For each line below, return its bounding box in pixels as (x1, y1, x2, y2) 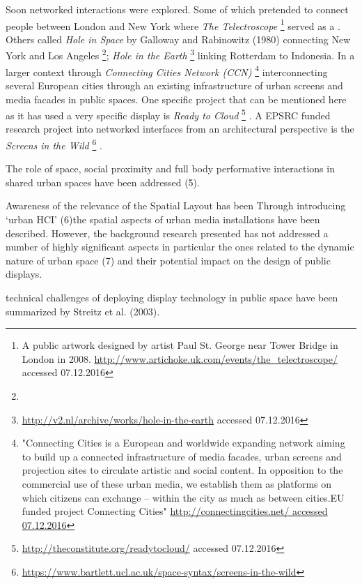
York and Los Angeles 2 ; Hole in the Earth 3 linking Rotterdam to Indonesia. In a (6, 46, 355, 63)
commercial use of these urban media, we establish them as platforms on (22, 476, 332, 491)
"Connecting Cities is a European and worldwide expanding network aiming (22, 435, 345, 450)
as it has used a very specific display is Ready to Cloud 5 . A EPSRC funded (6, 106, 331, 122)
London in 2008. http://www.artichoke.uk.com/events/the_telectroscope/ (22, 351, 338, 366)
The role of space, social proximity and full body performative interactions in (6, 161, 335, 176)
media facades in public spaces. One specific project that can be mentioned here (6, 91, 347, 106)
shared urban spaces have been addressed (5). (6, 174, 200, 189)
